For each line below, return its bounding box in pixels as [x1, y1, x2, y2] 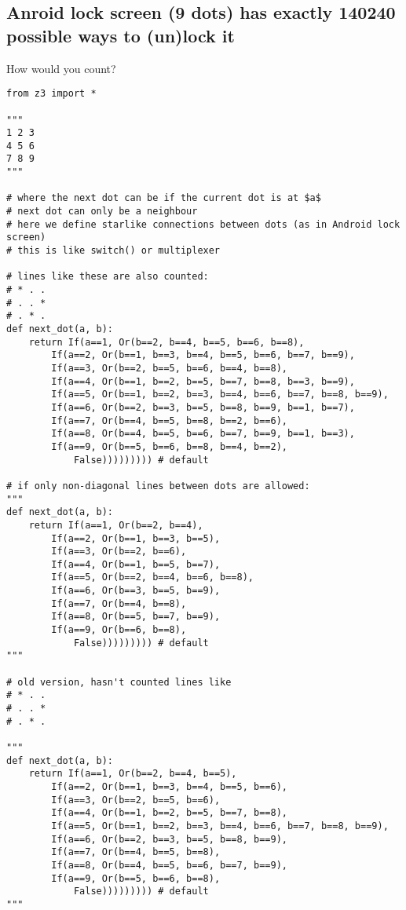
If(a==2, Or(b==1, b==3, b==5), [51, 532, 221, 544]
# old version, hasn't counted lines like [6, 676, 232, 688]
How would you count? [6, 60, 116, 76]
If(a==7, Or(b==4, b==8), [51, 598, 187, 609]
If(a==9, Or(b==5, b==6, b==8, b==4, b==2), [51, 440, 287, 452]
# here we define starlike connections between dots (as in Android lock [6, 218, 401, 230]
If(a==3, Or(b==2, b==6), [51, 546, 187, 557]
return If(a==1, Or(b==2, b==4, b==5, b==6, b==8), [28, 336, 305, 348]
